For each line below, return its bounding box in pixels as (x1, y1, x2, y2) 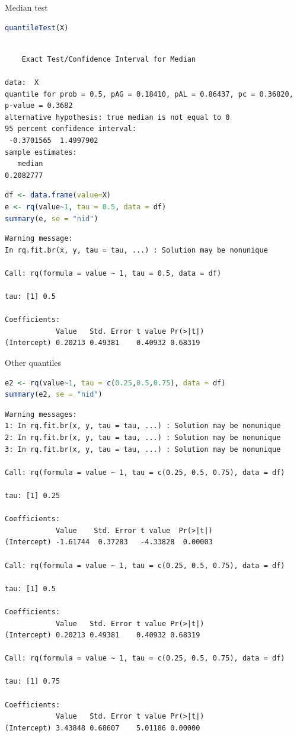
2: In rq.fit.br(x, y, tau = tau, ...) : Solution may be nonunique (5, 433, 281, 442)
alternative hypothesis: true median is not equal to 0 (5, 113, 230, 122)
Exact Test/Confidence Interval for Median (21, 55, 196, 63)
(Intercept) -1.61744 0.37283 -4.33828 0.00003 (5, 538, 213, 547)
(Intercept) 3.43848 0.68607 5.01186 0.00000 (5, 723, 200, 732)
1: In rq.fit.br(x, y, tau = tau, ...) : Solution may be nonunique (5, 422, 281, 430)
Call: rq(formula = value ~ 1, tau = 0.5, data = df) (5, 269, 222, 277)
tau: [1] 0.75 (5, 677, 60, 686)
